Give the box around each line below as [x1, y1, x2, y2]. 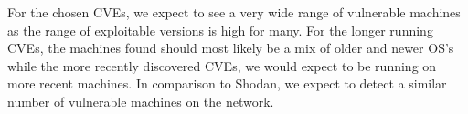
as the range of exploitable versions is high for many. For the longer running [7, 20, 433, 39]
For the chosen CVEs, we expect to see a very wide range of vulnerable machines [7, 3, 461, 21]
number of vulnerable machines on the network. [7, 91, 274, 110]
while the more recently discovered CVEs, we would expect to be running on [7, 56, 437, 75]
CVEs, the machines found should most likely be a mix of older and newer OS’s [7, 38, 454, 57]
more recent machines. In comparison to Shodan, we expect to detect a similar [7, 74, 447, 93]
